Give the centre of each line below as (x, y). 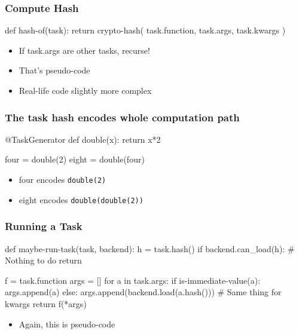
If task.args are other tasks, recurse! (84, 50)
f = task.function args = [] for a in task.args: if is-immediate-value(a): (133, 280)
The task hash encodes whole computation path (122, 117)
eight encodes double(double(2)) (81, 199)
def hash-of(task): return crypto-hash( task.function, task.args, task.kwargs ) (145, 30)
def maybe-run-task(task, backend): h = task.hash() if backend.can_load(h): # (150, 248)
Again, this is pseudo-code (67, 324)
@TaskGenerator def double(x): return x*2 (83, 139)
